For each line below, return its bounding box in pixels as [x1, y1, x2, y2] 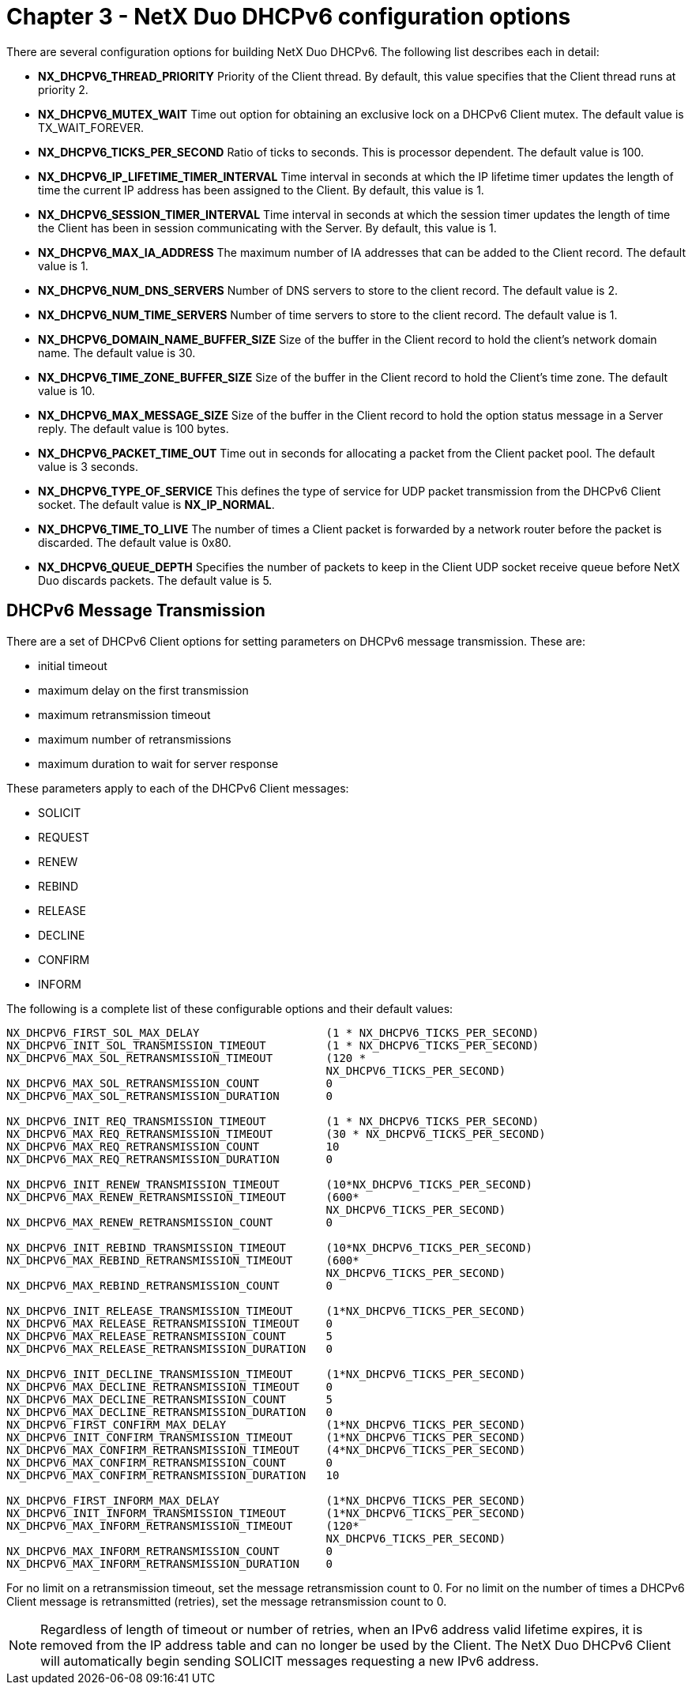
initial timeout [38, 658, 107, 672]
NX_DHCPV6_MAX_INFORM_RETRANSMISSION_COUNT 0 [6, 1544, 333, 1557]
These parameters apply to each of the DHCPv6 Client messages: [6, 781, 349, 795]
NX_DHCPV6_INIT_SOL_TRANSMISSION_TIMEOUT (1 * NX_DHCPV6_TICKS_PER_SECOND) [6, 1038, 540, 1052]
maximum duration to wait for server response [38, 756, 279, 770]
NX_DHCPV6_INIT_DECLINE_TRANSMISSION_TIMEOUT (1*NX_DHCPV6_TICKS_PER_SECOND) [6, 1367, 526, 1380]
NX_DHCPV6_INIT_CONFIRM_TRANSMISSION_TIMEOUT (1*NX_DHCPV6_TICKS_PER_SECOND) [6, 1430, 526, 1444]
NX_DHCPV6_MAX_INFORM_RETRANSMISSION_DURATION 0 [6, 1557, 333, 1570]
